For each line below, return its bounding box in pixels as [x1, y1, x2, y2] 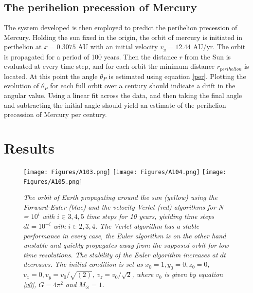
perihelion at [4, 41, 42, 52]
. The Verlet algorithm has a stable [95, 221, 199, 231]
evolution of [4, 80, 39, 91]
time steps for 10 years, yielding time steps [86, 211, 215, 221]
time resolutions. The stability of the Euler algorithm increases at [23, 249, 218, 259]
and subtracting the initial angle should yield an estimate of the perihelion [4, 99, 226, 110]
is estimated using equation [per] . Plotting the [108, 71, 246, 81]
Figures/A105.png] [23, 178, 83, 185]
